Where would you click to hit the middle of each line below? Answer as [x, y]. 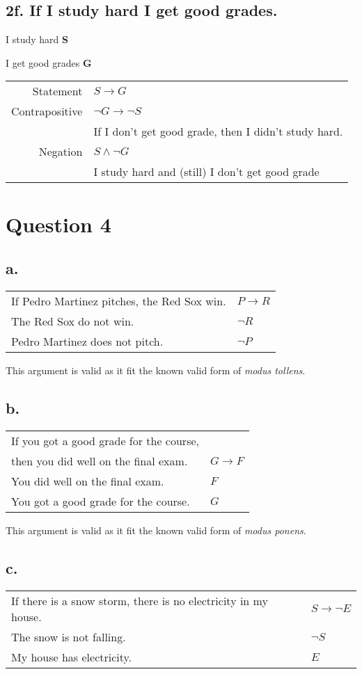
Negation [61, 152]
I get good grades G [49, 62]
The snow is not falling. [69, 636]
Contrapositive [47, 111]
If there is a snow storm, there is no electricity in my [140, 600]
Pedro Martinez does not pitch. [87, 341]
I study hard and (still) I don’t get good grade [206, 172]
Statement [57, 91]
